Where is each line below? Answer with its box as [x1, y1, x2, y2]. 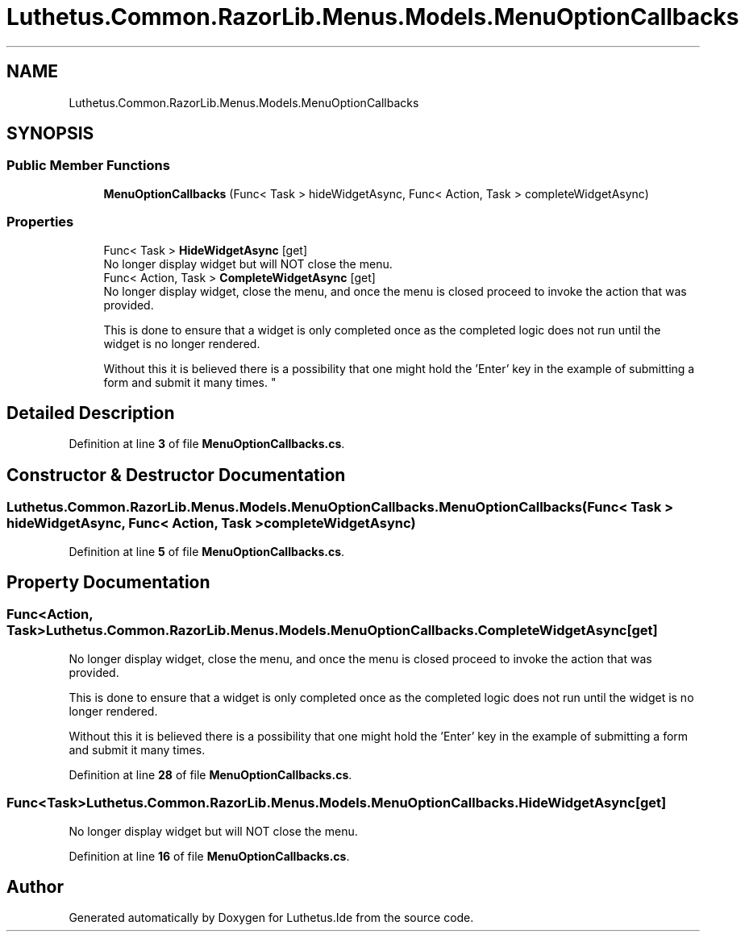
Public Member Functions [6, 157, 170, 174]
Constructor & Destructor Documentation [6, 464, 346, 485]
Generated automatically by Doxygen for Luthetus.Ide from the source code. [69, 911, 474, 925]
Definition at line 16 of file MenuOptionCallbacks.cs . [69, 849, 350, 863]
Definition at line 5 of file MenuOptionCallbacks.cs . [69, 544, 345, 558]
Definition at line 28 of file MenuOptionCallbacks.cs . [69, 767, 352, 782]
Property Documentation [6, 572, 210, 593]
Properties [6, 214, 74, 230]
